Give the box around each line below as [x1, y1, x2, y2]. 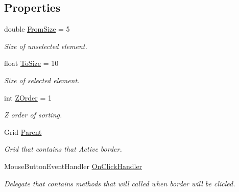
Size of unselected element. [4, 40, 87, 51]
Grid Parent [4, 126, 42, 137]
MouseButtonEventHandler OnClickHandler [4, 160, 142, 171]
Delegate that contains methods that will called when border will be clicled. [4, 178, 235, 188]
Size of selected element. [4, 75, 80, 85]
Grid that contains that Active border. [4, 143, 122, 154]
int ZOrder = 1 [4, 92, 52, 103]
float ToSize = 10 [4, 58, 59, 68]
